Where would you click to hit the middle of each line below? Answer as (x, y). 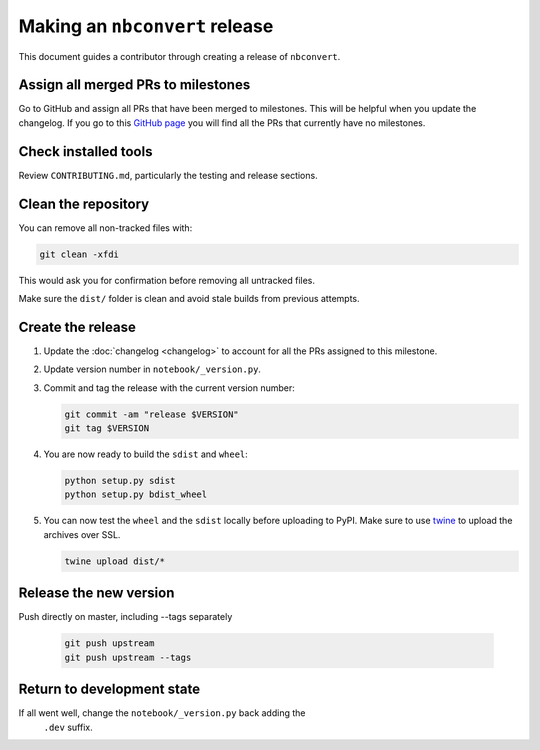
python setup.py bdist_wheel (136, 494)
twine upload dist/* (114, 561)
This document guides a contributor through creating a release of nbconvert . (179, 56)
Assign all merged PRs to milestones (134, 85)
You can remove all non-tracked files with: (105, 227)
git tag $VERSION (107, 428)
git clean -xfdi (79, 254)
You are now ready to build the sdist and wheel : (146, 454)
